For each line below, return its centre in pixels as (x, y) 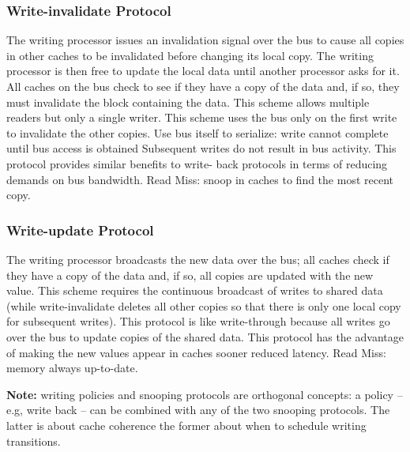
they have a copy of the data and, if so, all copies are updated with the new (190, 275)
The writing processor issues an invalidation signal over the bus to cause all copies (205, 40)
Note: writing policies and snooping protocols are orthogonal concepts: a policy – (205, 394)
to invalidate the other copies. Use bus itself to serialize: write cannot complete (197, 132)
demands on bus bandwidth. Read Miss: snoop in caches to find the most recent (200, 179)
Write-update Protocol (80, 230)
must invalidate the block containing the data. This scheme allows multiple (188, 102)
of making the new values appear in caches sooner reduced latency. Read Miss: (196, 352)
